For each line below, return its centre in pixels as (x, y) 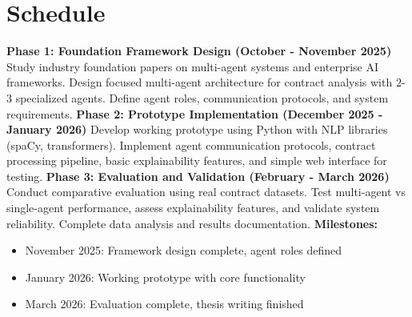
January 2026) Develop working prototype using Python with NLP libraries (197, 129)
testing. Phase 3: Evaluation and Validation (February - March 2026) (198, 176)
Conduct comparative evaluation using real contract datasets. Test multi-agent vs (206, 192)
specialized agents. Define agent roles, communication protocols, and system (202, 97)
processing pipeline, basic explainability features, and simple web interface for (197, 161)
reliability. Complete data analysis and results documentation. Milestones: (192, 223)
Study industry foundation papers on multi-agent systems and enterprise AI (192, 66)
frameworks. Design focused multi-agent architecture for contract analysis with (200, 82)
